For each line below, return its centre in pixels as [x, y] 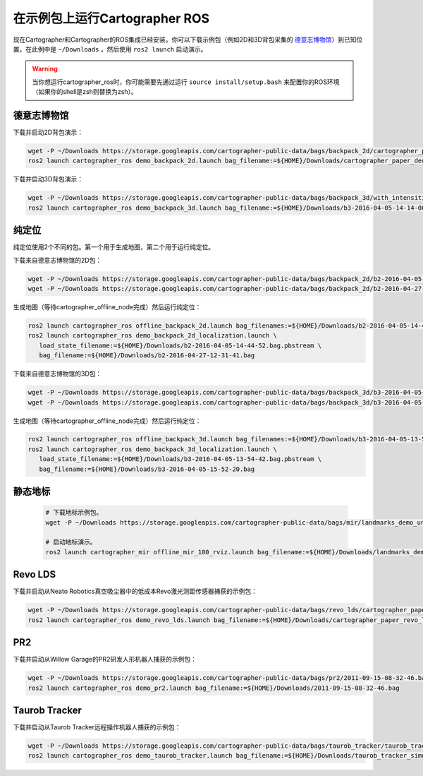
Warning [45, 69]
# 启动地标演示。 [71, 542]
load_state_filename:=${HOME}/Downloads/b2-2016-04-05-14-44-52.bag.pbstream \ [180, 345]
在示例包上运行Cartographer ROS [111, 18]
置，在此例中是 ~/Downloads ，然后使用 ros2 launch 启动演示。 [110, 49]
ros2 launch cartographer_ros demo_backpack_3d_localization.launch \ [153, 449]
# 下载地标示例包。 [74, 513]
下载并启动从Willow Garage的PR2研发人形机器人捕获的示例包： [105, 659]
